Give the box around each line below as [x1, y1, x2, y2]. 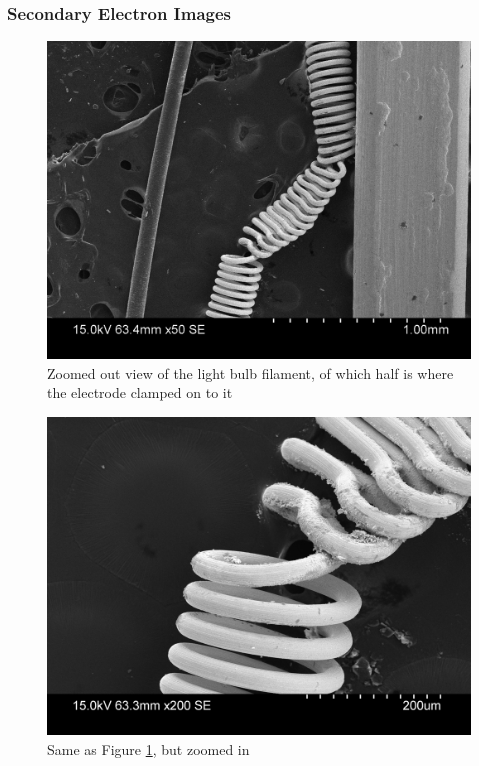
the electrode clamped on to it [47, 382, 233, 403]
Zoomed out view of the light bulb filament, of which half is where [47, 362, 454, 383]
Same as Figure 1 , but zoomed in [47, 738, 250, 759]
